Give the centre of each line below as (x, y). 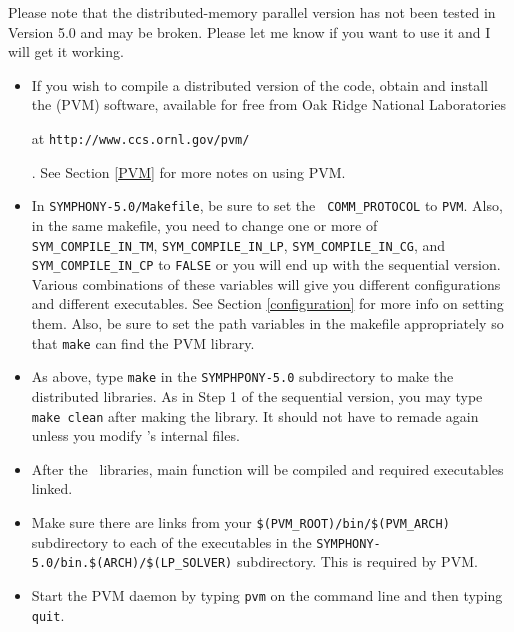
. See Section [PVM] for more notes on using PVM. (188, 171)
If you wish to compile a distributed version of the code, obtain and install (259, 84)
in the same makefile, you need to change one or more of (204, 224)
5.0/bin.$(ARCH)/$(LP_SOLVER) (132, 563)
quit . (48, 614)
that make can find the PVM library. (143, 342)
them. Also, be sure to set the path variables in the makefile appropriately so (267, 323)
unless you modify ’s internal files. (135, 435)
